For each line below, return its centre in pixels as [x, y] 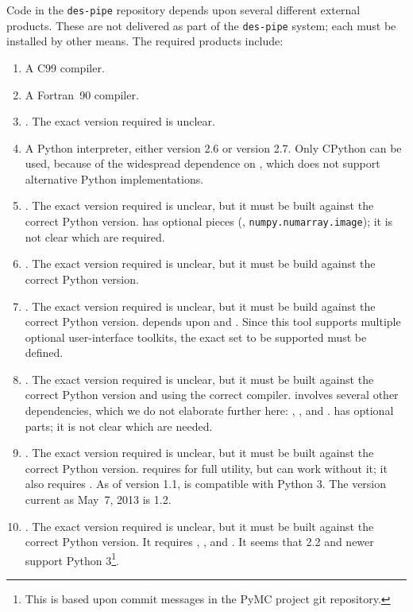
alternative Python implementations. [114, 178]
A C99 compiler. [65, 67]
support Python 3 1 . [72, 559]
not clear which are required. [95, 236]
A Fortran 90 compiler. [82, 94]
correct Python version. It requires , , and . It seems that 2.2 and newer [199, 542]
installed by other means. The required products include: [145, 41]
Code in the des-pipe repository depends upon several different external [183, 10]
